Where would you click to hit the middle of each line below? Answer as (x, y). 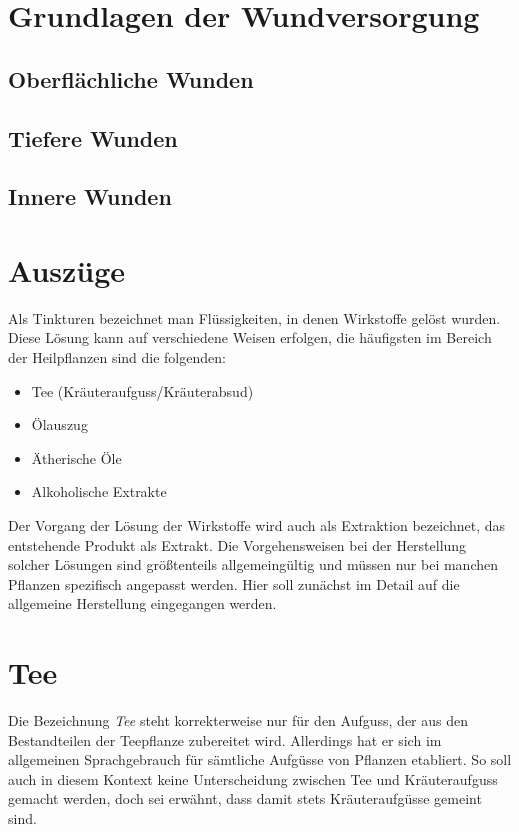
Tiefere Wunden (93, 137)
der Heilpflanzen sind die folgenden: (117, 357)
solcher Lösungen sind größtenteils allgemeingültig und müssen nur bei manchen (253, 564)
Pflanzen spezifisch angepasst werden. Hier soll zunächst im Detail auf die (234, 583)
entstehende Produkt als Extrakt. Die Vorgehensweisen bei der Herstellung (237, 544)
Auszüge (67, 269)
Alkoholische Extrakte (99, 491)
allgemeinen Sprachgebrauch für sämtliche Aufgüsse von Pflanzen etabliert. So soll (260, 759)
